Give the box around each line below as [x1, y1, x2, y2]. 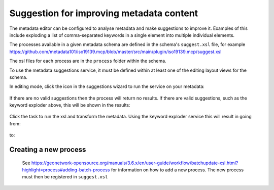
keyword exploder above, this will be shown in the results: [9, 102, 130, 108]
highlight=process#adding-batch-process [22, 167, 110, 173]
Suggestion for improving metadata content [9, 8, 198, 19]
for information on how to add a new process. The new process [111, 167, 244, 173]
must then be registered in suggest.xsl [22, 174, 108, 180]
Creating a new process [9, 146, 86, 154]
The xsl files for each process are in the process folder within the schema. [9, 58, 167, 64]
